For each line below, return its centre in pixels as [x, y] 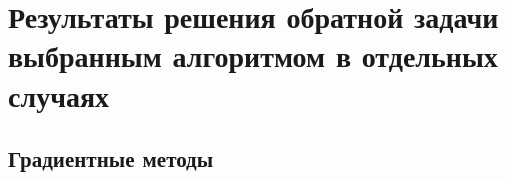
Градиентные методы [111, 158]
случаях [59, 94]
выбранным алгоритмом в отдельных [253, 55]
